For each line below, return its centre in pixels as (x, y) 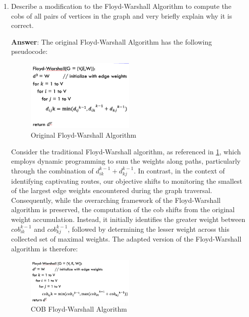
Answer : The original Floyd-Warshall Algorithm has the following (112, 41)
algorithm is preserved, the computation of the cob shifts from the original (123, 209)
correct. (22, 25)
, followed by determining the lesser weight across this (149, 229)
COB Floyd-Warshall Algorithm (79, 309)
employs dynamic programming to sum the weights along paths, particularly (126, 161)
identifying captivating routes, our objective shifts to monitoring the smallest (127, 181)
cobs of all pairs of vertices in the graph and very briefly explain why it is (122, 15)
